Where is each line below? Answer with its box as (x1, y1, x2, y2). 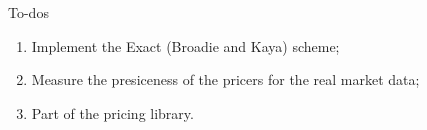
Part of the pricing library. (31, 102, 194, 123)
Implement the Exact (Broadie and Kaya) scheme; (31, 35, 340, 56)
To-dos (8, 2, 49, 22)
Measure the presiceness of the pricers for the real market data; (31, 69, 420, 90)
